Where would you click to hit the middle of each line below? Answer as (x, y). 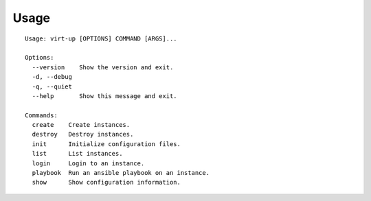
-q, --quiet (52, 86)
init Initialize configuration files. (106, 144)
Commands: (41, 115)
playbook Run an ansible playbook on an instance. (121, 173)
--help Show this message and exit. (105, 96)
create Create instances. (81, 125)
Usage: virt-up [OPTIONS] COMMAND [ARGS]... (101, 38)
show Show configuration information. (106, 182)
